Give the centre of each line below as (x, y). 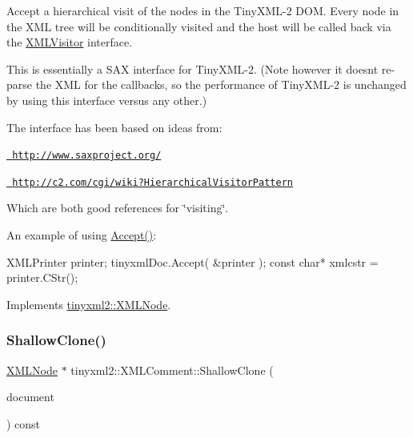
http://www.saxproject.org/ (87, 156)
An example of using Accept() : (82, 235)
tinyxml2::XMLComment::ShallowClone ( (172, 370)
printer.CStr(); (42, 277)
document (30, 397)
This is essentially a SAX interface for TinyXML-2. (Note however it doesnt (192, 68)
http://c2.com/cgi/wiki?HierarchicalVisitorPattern (152, 182)
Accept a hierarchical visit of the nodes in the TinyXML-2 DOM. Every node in (203, 10)
